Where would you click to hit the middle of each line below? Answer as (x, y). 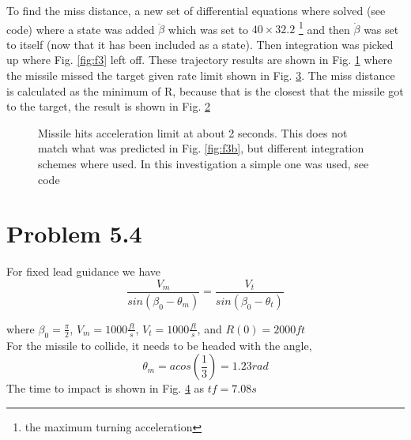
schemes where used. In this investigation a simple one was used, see (204, 164)
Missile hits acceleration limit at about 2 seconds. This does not (193, 132)
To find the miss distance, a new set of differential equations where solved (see (196, 10)
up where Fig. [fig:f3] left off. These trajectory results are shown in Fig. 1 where (200, 60)
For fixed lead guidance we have (84, 271)
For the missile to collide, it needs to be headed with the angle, (159, 345)
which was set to (208, 29)
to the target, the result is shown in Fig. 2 (108, 106)
